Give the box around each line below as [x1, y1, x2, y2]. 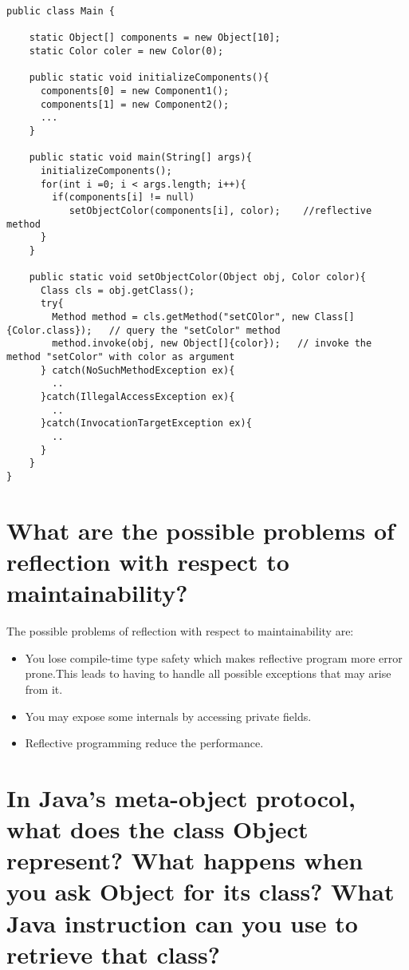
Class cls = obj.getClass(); [40, 284, 195, 296]
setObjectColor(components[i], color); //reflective [69, 204, 372, 216]
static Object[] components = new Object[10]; [29, 32, 281, 44]
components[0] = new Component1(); [40, 85, 230, 97]
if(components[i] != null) [52, 192, 195, 204]
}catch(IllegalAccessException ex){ [40, 391, 235, 403]
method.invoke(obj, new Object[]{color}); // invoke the [52, 338, 372, 350]
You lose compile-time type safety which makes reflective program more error [25, 649, 403, 666]
